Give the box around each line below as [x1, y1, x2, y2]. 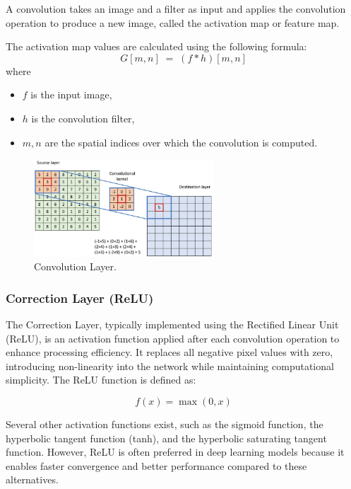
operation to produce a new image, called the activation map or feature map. [6, 15, 340, 30]
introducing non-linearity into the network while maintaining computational [6, 358, 334, 373]
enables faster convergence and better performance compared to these [6, 458, 307, 473]
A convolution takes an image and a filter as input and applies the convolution [6, 1, 346, 16]
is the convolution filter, [31, 110, 135, 125]
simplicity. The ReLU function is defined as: [6, 372, 196, 387]
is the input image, [30, 87, 112, 102]
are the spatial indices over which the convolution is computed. [44, 134, 318, 149]
